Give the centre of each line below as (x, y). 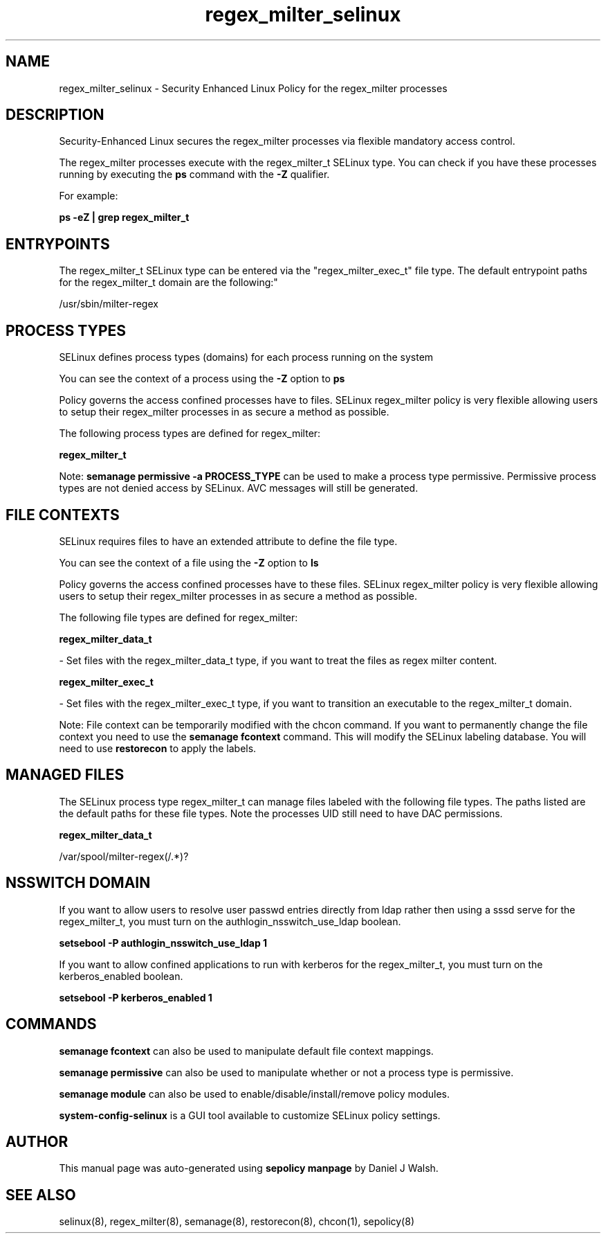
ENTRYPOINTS (58, 244)
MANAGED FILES (65, 775)
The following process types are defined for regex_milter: (190, 434)
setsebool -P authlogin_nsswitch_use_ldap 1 (163, 943)
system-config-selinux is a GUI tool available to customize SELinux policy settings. (250, 1115)
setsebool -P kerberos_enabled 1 (136, 997)
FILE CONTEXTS (63, 515)
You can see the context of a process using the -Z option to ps (202, 379)
